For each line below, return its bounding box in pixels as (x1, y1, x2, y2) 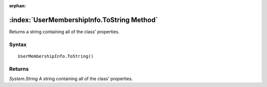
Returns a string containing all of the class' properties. (9, 29, 120, 35)
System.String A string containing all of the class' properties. (9, 76, 133, 82)
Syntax (9, 41, 27, 48)
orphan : (9, 3, 26, 8)
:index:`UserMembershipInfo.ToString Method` (9, 15, 158, 24)
